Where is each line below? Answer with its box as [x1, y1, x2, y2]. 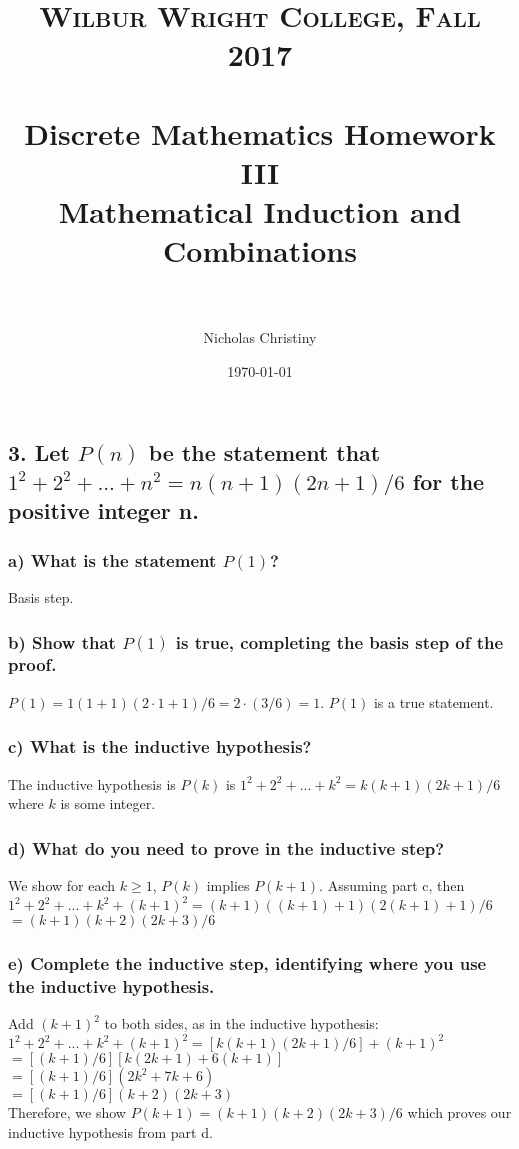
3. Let [8, 436, 70, 467]
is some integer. [60, 793, 156, 814]
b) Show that [8, 629, 116, 654]
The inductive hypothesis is [8, 773, 176, 794]
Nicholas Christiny [203, 327, 317, 348]
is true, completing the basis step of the [175, 629, 504, 654]
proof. [8, 652, 57, 677]
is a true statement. [373, 691, 494, 712]
